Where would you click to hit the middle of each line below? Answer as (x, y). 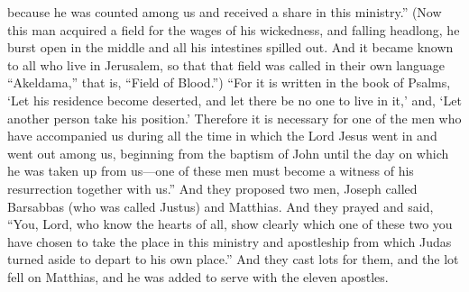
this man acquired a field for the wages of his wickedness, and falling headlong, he (234, 29)
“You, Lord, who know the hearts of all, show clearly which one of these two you (230, 224)
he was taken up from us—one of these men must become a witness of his (211, 171)
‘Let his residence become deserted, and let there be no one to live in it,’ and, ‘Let (234, 100)
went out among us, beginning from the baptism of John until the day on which (228, 153)
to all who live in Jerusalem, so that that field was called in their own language (226, 64)
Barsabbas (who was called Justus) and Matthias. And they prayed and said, (221, 206)
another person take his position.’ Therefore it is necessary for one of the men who (234, 118)
